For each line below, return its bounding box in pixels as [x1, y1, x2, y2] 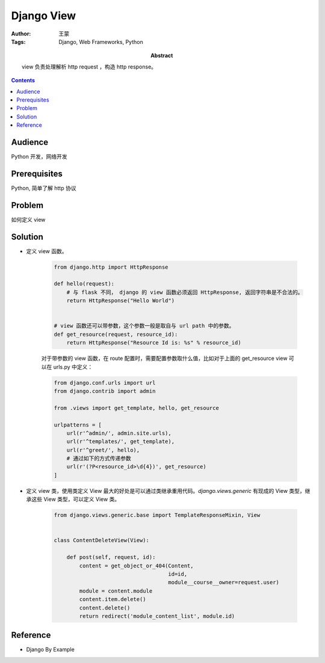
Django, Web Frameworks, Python [58, 38, 144, 45]
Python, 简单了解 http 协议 [11, 184, 76, 192]
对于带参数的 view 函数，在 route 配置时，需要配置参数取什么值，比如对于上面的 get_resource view [41, 355, 288, 362]
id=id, [168, 570, 188, 577]
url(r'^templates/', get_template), [66, 438, 175, 445]
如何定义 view [11, 216, 46, 223]
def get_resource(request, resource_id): [54, 331, 178, 338]
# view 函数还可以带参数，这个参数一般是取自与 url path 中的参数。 [54, 322, 235, 329]
